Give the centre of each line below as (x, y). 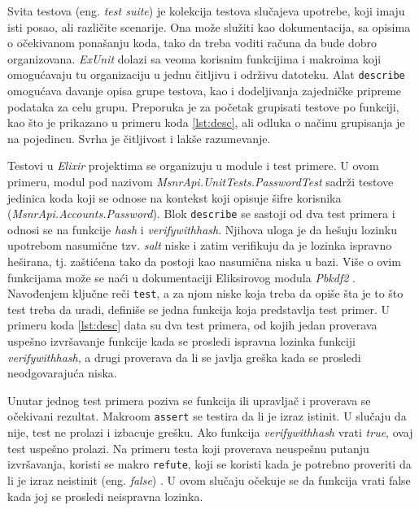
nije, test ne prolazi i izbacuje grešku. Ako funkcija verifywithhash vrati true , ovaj (210, 432)
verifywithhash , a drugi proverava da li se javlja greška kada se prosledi (184, 357)
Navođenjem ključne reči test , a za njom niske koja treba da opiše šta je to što (205, 293)
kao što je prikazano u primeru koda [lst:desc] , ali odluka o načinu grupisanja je (206, 122)
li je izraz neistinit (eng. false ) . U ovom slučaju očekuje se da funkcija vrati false (209, 479)
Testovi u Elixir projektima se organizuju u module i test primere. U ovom (193, 166)
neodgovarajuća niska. (62, 373)
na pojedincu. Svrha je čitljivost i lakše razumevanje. (139, 138)
